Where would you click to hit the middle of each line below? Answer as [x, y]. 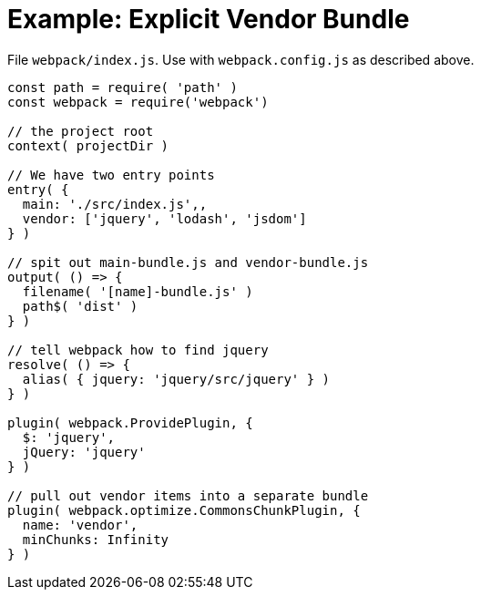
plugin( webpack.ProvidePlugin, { [130, 422]
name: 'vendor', [80, 525]
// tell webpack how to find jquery [138, 350]
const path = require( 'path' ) [123, 87]
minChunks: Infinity [96, 539]
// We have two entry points [111, 175]
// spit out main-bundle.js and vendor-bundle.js [188, 262]
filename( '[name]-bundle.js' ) [138, 291]
